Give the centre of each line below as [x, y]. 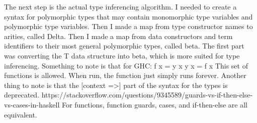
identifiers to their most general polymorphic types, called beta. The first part [124, 46]
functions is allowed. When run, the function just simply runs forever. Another [125, 75]
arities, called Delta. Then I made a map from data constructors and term [118, 36]
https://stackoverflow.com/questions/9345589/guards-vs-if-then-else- [147, 95]
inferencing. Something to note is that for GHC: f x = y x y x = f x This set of [126, 65]
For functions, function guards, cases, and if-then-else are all [154, 104]
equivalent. [21, 114]
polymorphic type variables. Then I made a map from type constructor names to [128, 26]
